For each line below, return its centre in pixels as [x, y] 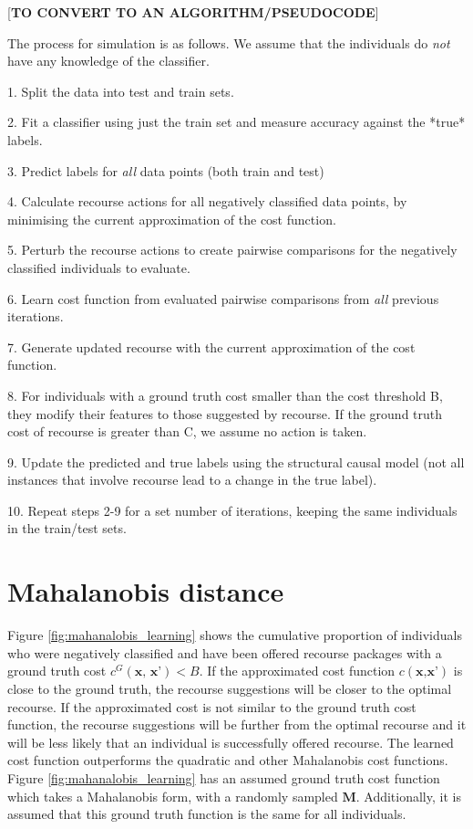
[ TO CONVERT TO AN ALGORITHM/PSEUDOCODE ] [193, 12]
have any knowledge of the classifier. [108, 61]
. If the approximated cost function [297, 671]
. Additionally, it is [408, 796]
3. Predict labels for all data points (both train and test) [166, 170]
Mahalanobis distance [146, 591]
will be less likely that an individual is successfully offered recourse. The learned [231, 742]
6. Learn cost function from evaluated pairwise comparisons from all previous [223, 298]
